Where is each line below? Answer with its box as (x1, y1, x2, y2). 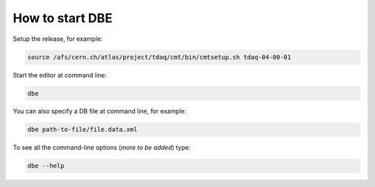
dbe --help (27, 162, 65, 170)
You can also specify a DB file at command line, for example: (12, 107, 187, 116)
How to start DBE (12, 10, 112, 26)
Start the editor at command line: (12, 71, 107, 79)
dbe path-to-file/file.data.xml (27, 125, 138, 134)
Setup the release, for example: (12, 35, 103, 43)
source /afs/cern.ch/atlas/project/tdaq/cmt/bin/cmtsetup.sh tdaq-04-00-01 (27, 53, 292, 61)
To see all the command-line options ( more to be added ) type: (12, 143, 191, 152)
